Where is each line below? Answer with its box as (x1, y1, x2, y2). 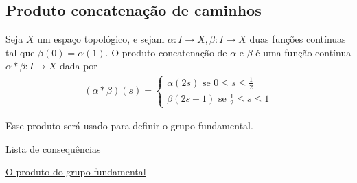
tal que (5, 45, 35, 59)
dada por (59, 58, 97, 73)
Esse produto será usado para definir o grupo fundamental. (5, 118, 253, 133)
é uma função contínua (255, 45, 352, 59)
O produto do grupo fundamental (5, 164, 146, 179)
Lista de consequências (5, 141, 101, 155)
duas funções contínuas (249, 32, 346, 46)
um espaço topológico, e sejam (37, 32, 165, 46)
